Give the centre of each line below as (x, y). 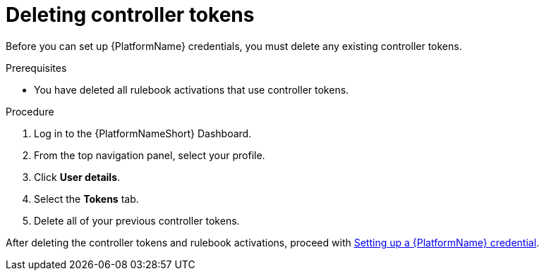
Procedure (30, 111)
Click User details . (77, 177)
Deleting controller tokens (130, 15)
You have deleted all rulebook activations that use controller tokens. (192, 89)
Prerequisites (36, 68)
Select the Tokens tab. (86, 199)
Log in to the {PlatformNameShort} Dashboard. (143, 133)
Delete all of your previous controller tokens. (137, 220)
